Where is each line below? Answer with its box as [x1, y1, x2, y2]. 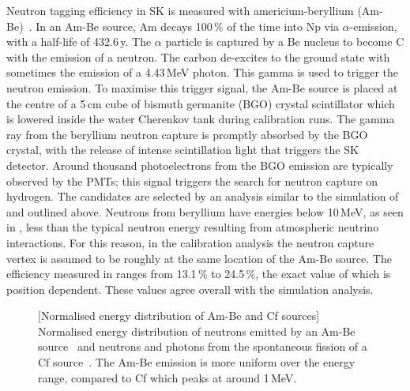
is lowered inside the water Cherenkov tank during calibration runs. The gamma [6, 111, 395, 127]
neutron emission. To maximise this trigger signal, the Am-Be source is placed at [6, 79, 398, 96]
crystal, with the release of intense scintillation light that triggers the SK [6, 141, 359, 158]
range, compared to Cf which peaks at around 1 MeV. [38, 369, 297, 385]
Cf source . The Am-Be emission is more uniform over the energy [38, 354, 355, 370]
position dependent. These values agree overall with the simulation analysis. [6, 280, 374, 297]
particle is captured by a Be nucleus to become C [165, 33, 404, 50]
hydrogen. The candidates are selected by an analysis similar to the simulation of [6, 188, 399, 205]
